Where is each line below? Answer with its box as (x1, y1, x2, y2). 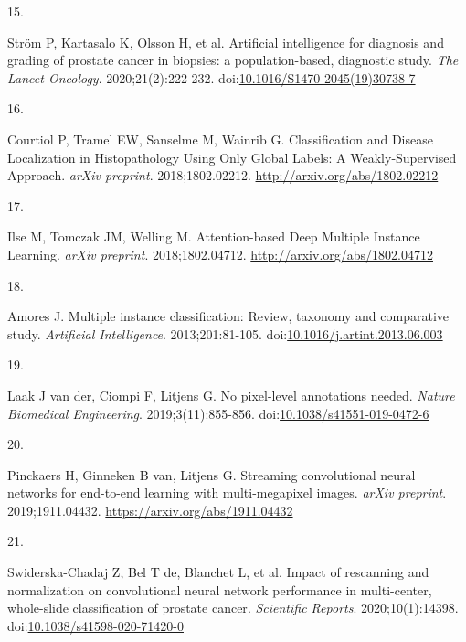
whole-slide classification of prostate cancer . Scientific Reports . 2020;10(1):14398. (7, 598, 459, 617)
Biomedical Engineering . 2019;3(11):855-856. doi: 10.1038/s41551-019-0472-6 (7, 403, 429, 423)
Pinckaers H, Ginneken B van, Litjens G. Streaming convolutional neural (7, 465, 416, 484)
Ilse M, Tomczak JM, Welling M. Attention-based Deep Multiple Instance (7, 227, 420, 246)
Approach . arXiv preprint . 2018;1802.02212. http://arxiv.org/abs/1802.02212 (7, 166, 439, 185)
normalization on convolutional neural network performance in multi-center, (7, 580, 432, 599)
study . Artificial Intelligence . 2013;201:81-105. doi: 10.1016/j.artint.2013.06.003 (7, 324, 443, 343)
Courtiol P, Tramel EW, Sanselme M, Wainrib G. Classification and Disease (7, 129, 433, 148)
